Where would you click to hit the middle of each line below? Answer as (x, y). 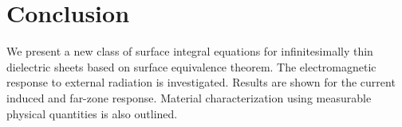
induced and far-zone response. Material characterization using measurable (189, 97)
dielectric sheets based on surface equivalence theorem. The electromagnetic (191, 66)
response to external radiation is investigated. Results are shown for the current (201, 82)
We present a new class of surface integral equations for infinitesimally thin (190, 51)
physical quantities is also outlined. (92, 113)
